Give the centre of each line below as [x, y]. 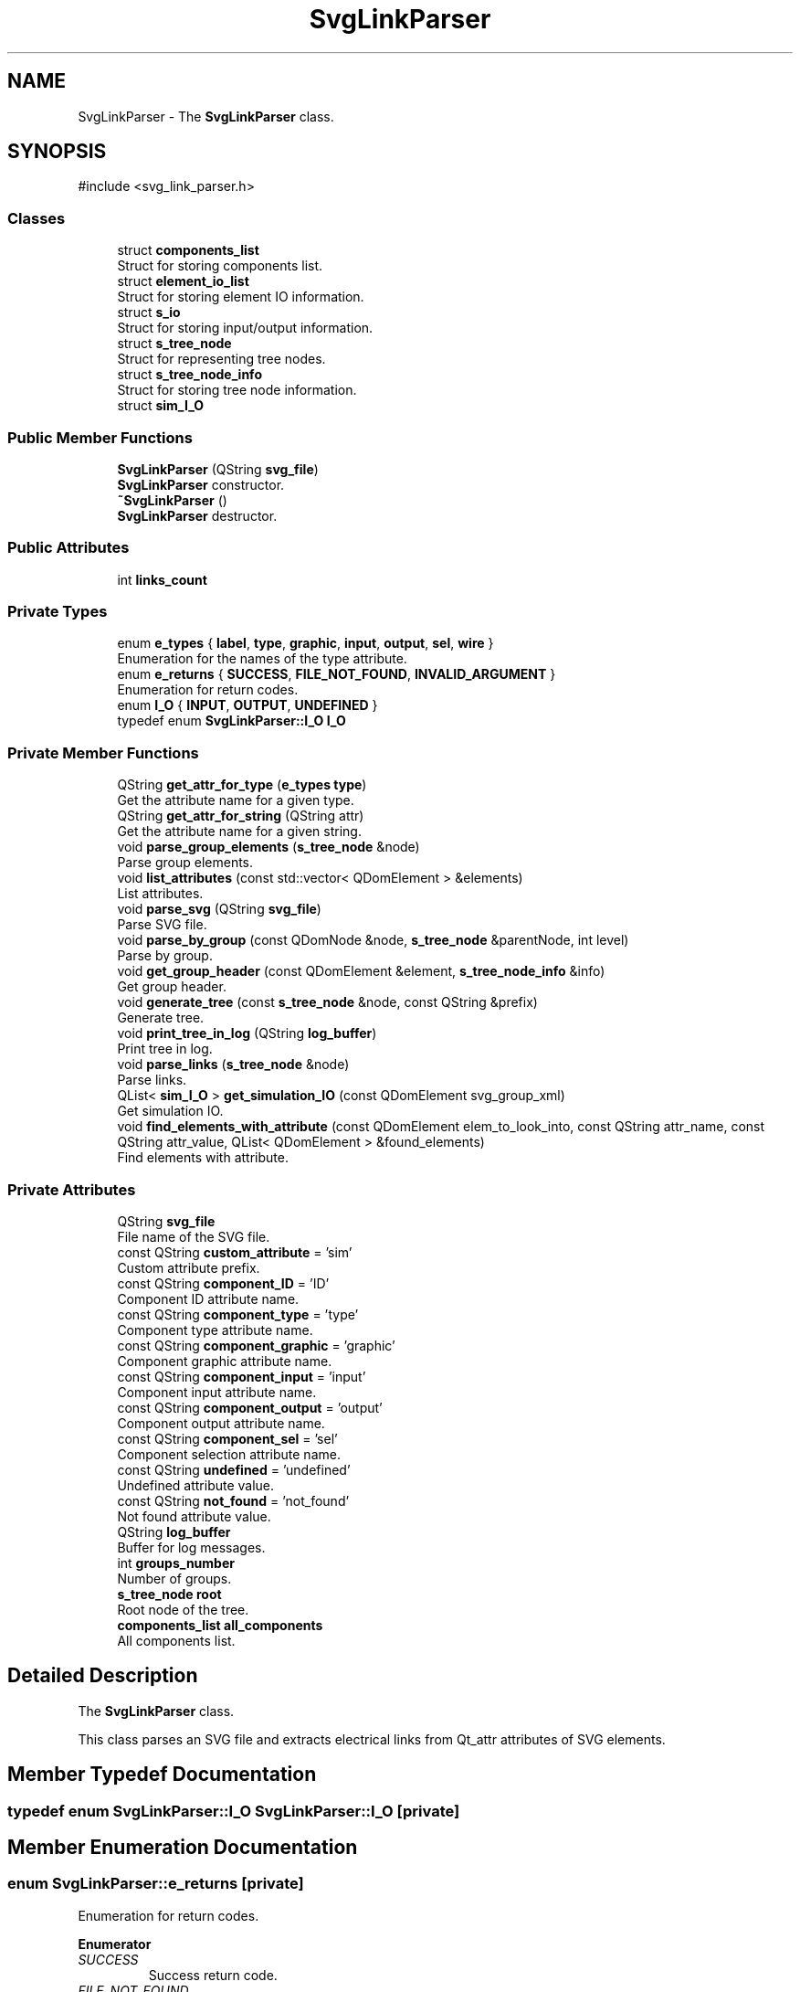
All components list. [176, 1640]
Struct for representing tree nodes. [221, 359]
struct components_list [188, 250]
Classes [37, 218]
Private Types [58, 612]
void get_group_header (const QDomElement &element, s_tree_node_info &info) [361, 971]
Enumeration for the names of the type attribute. [262, 659]
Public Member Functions [100, 437]
